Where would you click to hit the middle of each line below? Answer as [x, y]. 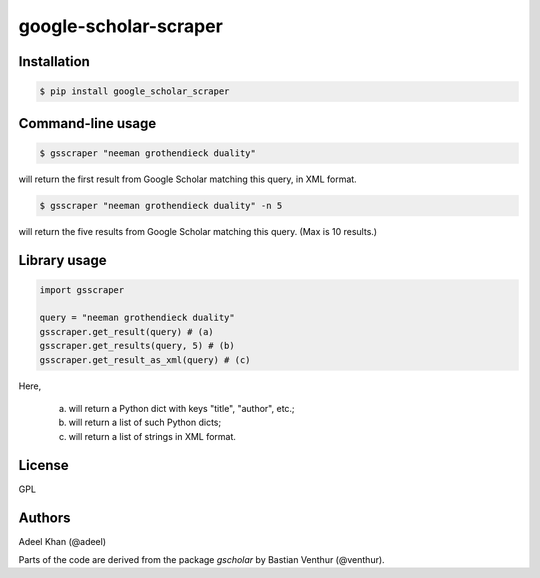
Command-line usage [87, 123]
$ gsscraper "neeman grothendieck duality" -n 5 [161, 205]
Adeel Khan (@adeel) [62, 541]
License [43, 465]
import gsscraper [82, 289]
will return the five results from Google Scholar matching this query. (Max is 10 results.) [198, 231]
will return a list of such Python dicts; [145, 422]
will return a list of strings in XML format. [152, 436]
